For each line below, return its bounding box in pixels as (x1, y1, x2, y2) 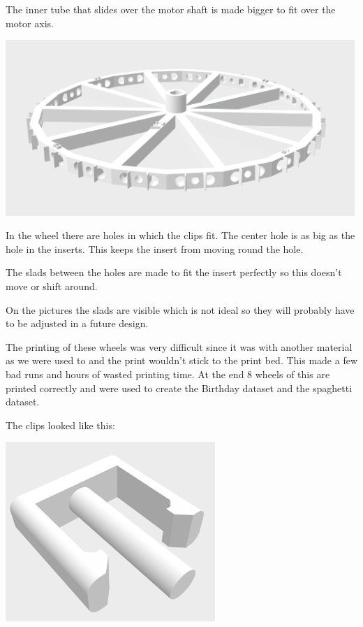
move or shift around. (6, 279, 98, 294)
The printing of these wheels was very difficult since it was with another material (6, 339, 353, 354)
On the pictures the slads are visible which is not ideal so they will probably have (6, 302, 355, 317)
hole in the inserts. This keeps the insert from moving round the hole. (6, 241, 304, 256)
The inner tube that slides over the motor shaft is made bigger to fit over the (6, 2, 336, 16)
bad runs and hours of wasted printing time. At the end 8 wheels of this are (6, 366, 330, 381)
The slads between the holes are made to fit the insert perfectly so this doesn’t (6, 265, 342, 280)
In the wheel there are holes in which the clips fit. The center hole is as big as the (6, 228, 355, 243)
